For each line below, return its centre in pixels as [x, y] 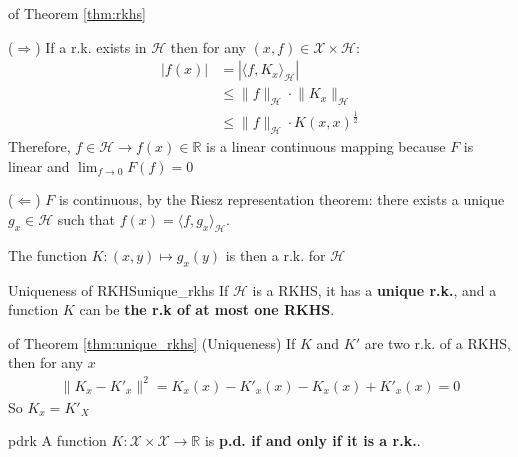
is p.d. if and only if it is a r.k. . [312, 440]
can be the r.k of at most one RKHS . [207, 309]
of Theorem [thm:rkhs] [77, 13]
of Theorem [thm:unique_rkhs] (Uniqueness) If [152, 342]
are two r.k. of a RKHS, [437, 342]
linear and [39, 165]
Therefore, [39, 146]
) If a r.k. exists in [91, 46]
